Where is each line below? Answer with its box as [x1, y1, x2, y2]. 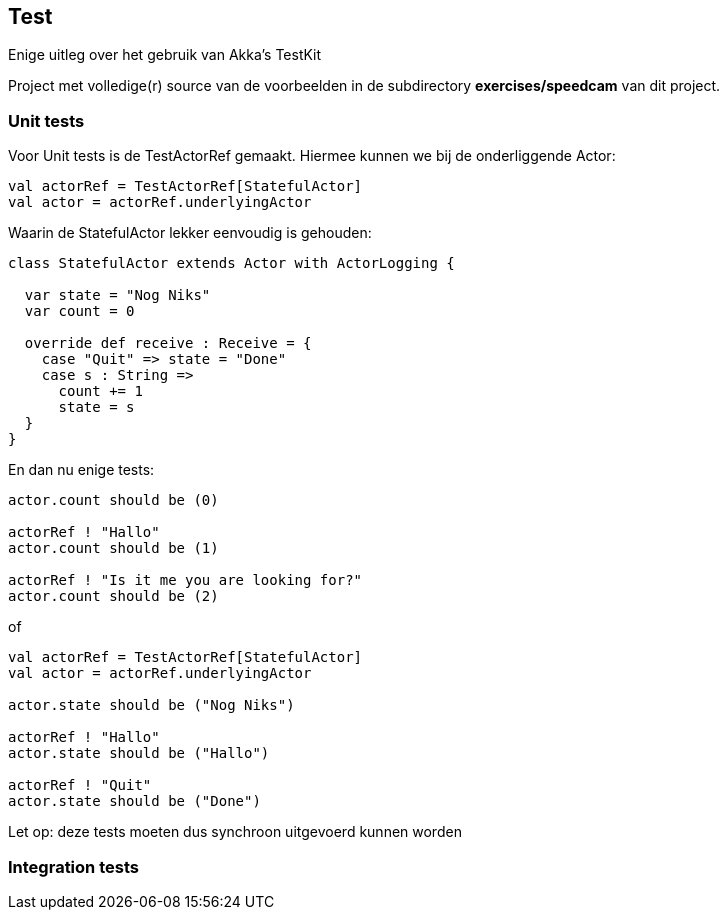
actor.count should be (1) [8, 540, 219, 557]
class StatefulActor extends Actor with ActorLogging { [8, 255, 455, 272]
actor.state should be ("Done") [8, 793, 261, 810]
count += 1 [58, 383, 143, 400]
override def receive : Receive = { [24, 335, 312, 352]
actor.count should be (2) [8, 588, 219, 605]
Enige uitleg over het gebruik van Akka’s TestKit [8, 46, 322, 64]
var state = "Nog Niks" [24, 287, 211, 304]
